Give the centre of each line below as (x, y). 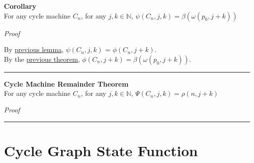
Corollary (20, 6)
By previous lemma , (34, 49)
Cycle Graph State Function (101, 150)
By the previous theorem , (42, 59)
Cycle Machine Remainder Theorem (66, 83)
